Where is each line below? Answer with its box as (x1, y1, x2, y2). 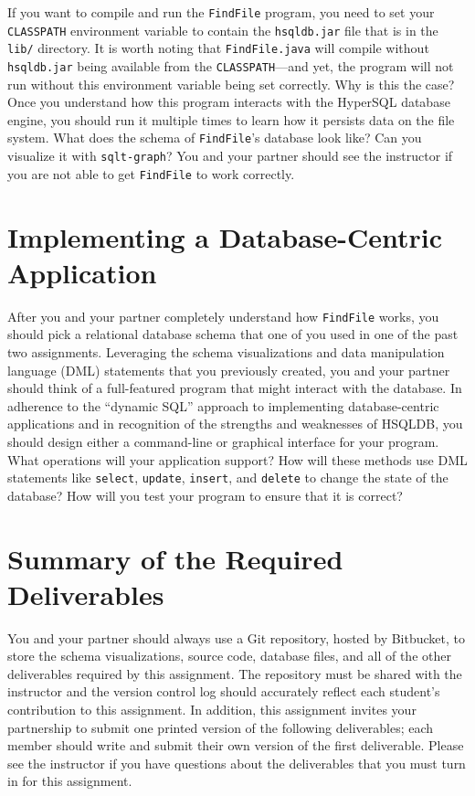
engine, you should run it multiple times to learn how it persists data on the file (7, 110, 455, 129)
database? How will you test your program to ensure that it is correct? (7, 485, 403, 504)
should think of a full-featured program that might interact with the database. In (7, 378, 462, 398)
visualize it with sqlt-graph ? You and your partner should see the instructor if (7, 146, 453, 165)
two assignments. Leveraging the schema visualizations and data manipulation (7, 342, 445, 361)
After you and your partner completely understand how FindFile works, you (7, 306, 439, 325)
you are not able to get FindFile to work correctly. (7, 164, 295, 183)
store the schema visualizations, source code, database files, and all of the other (7, 646, 451, 665)
